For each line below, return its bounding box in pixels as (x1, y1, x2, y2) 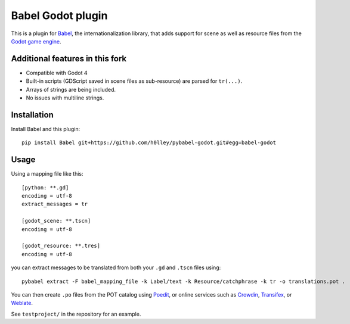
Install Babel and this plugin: (11, 125, 80, 132)
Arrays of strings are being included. (26, 86, 116, 93)
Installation (11, 110, 54, 120)
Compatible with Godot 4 (26, 69, 88, 76)
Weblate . (11, 300, 33, 307)
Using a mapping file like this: (11, 170, 83, 177)
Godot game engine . (11, 38, 62, 45)
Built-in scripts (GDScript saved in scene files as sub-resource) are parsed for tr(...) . (26, 77, 243, 85)
